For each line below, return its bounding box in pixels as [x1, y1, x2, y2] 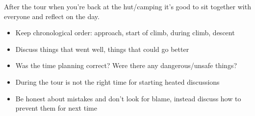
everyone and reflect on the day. [4, 11, 100, 21]
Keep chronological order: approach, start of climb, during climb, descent [15, 27, 235, 38]
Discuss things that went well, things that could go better [15, 44, 189, 54]
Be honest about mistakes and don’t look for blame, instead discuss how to [15, 93, 241, 103]
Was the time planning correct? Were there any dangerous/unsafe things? [15, 60, 237, 70]
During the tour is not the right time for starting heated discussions [15, 76, 220, 87]
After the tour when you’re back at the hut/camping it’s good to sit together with [4, 1, 251, 11]
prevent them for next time [15, 103, 97, 113]
